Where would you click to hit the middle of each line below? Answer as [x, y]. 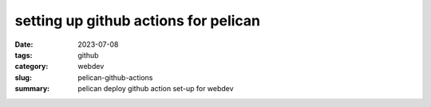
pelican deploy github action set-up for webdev [156, 89]
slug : [23, 77]
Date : [24, 44]
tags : [24, 55]
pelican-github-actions [115, 77]
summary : [32, 89]
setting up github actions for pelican [138, 21]
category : [32, 67]
